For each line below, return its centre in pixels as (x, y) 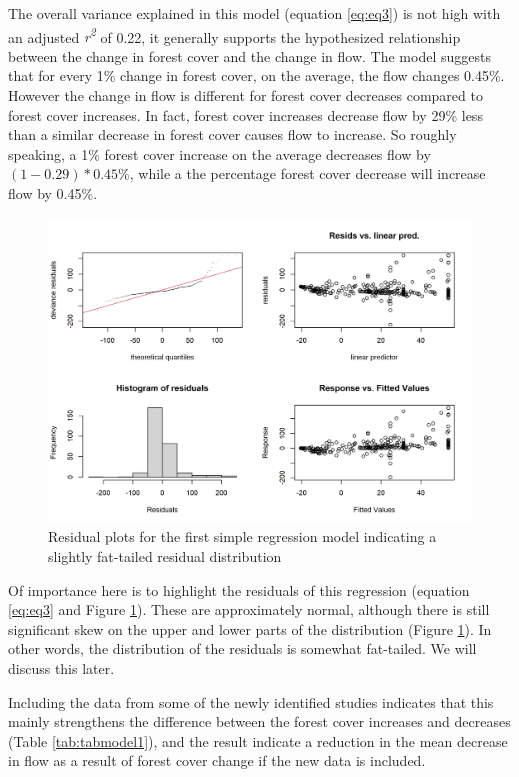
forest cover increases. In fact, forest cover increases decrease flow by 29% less (245, 114)
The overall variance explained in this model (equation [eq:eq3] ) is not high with (254, 13)
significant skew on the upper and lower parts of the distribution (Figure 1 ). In (250, 628)
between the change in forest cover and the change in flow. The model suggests (249, 55)
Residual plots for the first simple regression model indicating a (242, 536)
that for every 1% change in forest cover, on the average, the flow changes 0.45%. (256, 75)
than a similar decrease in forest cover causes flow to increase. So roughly (232, 134)
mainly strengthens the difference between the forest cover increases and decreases (259, 721)
